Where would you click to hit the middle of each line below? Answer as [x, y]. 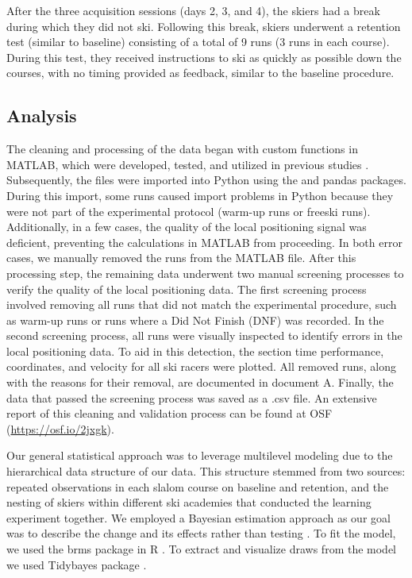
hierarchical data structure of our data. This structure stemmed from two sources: [206, 471]
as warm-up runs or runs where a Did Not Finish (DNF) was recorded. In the [195, 320]
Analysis [42, 116]
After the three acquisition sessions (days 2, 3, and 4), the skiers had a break [193, 10]
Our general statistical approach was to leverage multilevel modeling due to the [200, 455]
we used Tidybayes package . [77, 564]
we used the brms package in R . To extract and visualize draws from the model [202, 549]
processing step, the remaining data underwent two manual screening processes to [205, 273]
